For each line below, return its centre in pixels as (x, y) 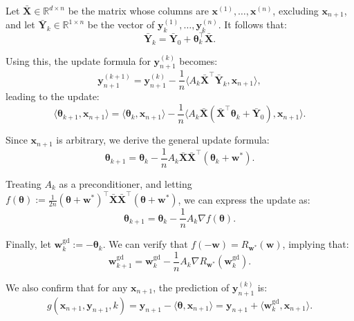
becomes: (198, 60)
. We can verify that (145, 244)
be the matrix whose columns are (138, 10)
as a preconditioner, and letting (125, 183)
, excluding (296, 10)
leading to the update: (53, 96)
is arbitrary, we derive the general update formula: (163, 140)
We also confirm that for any (67, 287)
